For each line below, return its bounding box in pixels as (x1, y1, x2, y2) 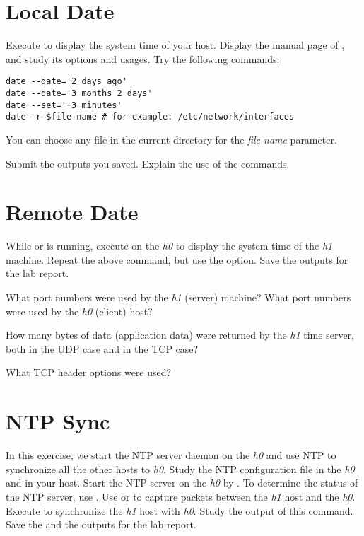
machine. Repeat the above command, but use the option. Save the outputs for (6, 252, 348, 267)
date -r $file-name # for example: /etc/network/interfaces (6, 112, 295, 122)
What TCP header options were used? (6, 365, 172, 380)
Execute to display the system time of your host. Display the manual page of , (6, 37, 345, 52)
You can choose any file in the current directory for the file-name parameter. (6, 132, 337, 146)
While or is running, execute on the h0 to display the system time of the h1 (6, 238, 333, 253)
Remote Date (6, 197, 139, 226)
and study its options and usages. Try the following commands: (6, 51, 280, 66)
